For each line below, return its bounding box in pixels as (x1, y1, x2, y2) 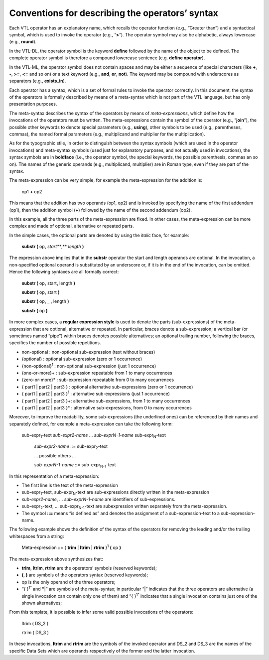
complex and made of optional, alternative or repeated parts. (9, 223, 134, 229)
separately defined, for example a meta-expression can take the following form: (9, 421, 173, 427)
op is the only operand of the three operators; (21, 579, 116, 585)
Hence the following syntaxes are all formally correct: (9, 269, 119, 275)
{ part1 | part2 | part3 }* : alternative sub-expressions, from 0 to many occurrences (21, 404, 192, 410)
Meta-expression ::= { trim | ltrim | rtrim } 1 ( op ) (21, 543, 122, 550)
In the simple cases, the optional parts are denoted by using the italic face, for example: (9, 232, 189, 238)
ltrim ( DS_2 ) (21, 620, 49, 626)
